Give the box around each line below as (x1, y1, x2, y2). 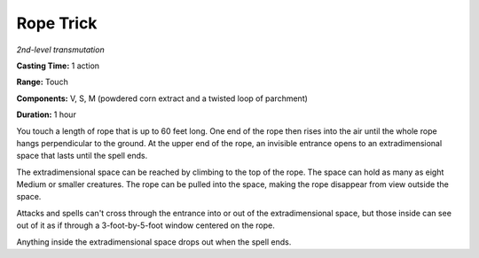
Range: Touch (16, 76, 68, 88)
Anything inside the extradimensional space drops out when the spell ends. (16, 236, 292, 247)
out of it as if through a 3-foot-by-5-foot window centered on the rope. (16, 220, 275, 231)
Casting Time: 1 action (16, 60, 100, 71)
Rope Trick (16, 13, 98, 33)
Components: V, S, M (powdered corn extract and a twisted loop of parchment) (16, 93, 308, 104)
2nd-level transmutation (16, 44, 106, 55)
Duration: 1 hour (16, 109, 77, 120)
